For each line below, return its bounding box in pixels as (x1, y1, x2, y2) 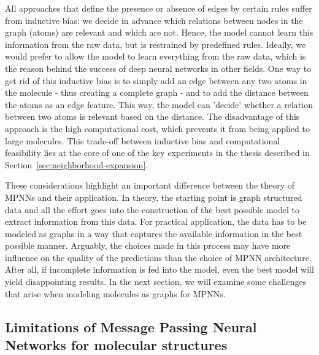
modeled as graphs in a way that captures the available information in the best (5, 227, 302, 240)
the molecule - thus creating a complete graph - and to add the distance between (5, 86, 309, 99)
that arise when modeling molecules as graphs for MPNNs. (5, 287, 226, 300)
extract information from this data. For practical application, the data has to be (5, 215, 307, 228)
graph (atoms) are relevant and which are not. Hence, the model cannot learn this (5, 26, 313, 39)
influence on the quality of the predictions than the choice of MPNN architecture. (5, 251, 312, 263)
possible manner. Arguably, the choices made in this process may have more (5, 239, 291, 252)
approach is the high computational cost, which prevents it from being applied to (5, 122, 310, 135)
